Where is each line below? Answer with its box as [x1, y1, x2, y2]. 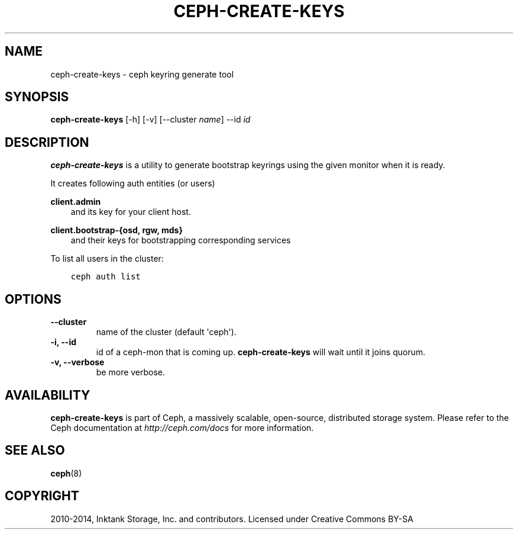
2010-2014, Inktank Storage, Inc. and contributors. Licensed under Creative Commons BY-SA [50, 513, 413, 524]
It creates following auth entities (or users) [50, 178, 215, 189]
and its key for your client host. [70, 207, 191, 217]
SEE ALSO [5, 443, 65, 458]
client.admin [50, 197, 101, 207]
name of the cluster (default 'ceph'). [96, 327, 237, 337]
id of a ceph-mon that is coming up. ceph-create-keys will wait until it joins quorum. [96, 347, 426, 358]
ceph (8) [50, 468, 82, 478]
